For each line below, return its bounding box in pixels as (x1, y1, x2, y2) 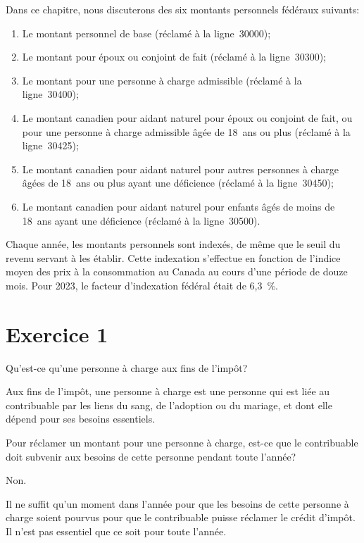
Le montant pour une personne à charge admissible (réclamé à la (22, 73, 302, 87)
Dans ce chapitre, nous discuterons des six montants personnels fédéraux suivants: (6, 2, 360, 16)
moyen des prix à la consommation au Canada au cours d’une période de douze (6, 264, 348, 279)
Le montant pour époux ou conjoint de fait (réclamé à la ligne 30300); (22, 49, 326, 64)
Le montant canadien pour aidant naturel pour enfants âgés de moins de (22, 199, 335, 213)
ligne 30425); (22, 138, 79, 153)
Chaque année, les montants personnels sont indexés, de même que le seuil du (6, 237, 341, 251)
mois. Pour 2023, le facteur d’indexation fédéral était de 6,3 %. (6, 277, 278, 292)
